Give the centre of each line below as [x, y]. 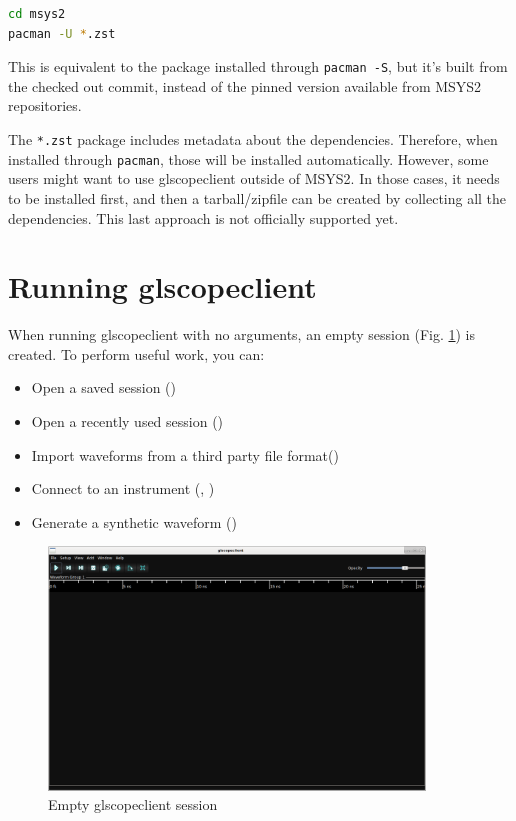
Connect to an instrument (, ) [123, 488]
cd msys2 [37, 14]
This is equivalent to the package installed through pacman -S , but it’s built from [258, 66]
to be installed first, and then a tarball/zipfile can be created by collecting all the [257, 197]
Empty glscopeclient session [133, 804]
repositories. [45, 105]
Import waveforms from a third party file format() [185, 454]
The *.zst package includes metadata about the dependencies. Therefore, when [253, 139]
